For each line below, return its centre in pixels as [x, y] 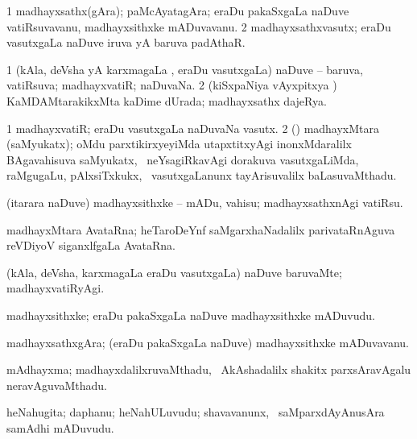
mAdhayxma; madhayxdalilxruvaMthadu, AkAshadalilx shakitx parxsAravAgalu [209, 369]
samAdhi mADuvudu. [60, 427]
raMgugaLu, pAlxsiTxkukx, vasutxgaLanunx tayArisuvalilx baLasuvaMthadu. [202, 175]
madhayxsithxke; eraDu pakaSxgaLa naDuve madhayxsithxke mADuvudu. [191, 315]
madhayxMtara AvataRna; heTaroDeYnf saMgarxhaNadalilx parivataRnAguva [201, 229]
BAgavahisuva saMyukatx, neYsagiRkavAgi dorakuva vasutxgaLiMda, [183, 159]
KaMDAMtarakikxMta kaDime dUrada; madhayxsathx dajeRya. [167, 100]
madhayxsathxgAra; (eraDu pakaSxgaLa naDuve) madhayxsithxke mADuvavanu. [208, 342]
